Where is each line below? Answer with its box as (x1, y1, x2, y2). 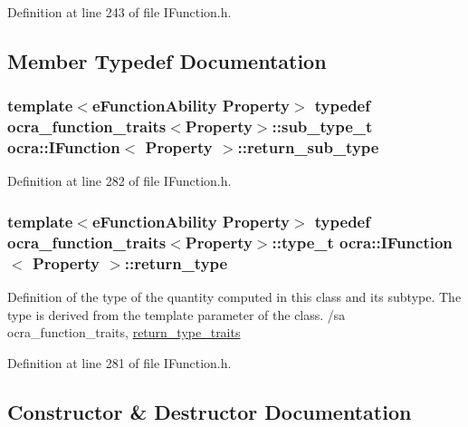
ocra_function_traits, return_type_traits (7, 323, 241, 342)
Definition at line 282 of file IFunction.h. (7, 171, 232, 190)
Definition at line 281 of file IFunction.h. (7, 353, 232, 372)
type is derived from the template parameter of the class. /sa (7, 305, 346, 324)
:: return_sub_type (237, 136, 379, 159)
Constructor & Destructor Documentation (7, 397, 412, 425)
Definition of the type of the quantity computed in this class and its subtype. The (7, 287, 462, 306)
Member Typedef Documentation (7, 46, 327, 74)
